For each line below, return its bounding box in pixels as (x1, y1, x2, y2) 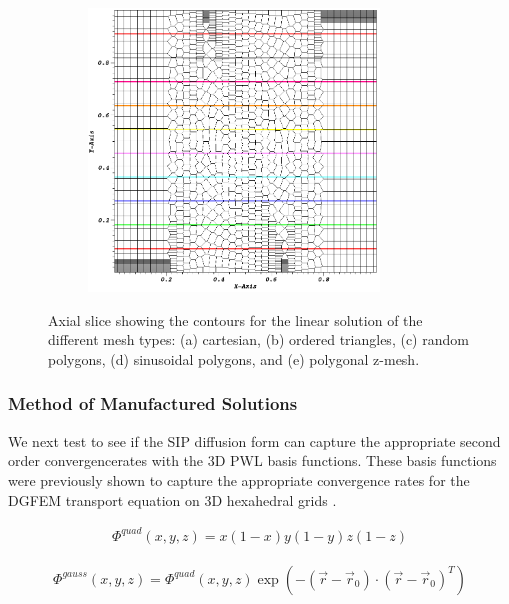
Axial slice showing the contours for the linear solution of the (48, 309, 423, 330)
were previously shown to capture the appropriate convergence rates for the (8, 469, 470, 490)
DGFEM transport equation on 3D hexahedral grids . (8, 489, 337, 510)
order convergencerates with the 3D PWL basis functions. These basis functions (8, 450, 497, 471)
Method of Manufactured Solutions (8, 391, 298, 416)
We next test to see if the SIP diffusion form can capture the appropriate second (8, 430, 501, 451)
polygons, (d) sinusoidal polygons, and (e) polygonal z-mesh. (48, 348, 420, 369)
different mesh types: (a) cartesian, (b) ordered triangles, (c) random (48, 329, 469, 350)
